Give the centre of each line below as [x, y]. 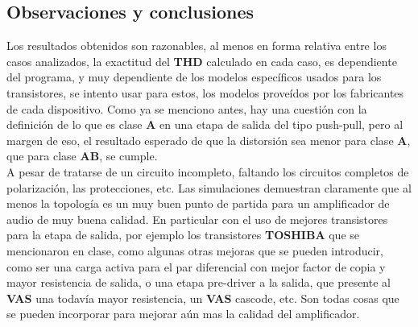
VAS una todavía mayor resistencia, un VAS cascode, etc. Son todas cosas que [203, 298]
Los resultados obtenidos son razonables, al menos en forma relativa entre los [197, 46]
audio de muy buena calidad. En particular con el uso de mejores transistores [197, 219]
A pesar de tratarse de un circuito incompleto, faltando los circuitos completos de [208, 171]
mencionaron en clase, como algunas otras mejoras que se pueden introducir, [195, 250]
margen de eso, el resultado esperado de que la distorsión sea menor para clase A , [209, 140]
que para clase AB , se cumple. [82, 156]
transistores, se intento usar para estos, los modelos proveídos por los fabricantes [205, 92]
